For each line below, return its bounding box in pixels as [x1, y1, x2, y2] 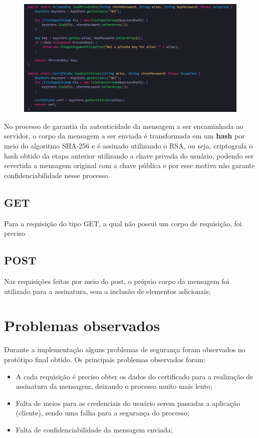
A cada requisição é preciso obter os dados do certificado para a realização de [16, 371, 253, 381]
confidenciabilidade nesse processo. [4, 170, 110, 180]
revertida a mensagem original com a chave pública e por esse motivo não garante [4, 160, 255, 171]
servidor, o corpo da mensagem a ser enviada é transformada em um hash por [4, 130, 245, 141]
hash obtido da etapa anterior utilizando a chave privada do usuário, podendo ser [4, 150, 254, 161]
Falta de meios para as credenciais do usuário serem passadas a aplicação [16, 397, 240, 408]
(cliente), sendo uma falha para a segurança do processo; [16, 407, 189, 418]
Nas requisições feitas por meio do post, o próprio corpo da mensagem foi [4, 276, 229, 286]
